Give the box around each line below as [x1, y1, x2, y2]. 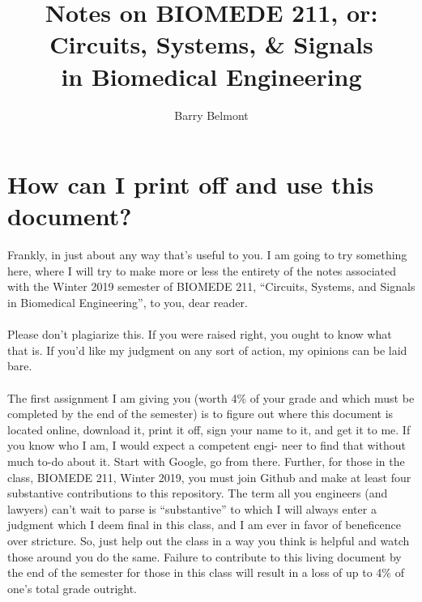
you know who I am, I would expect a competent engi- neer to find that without [7, 437, 406, 454]
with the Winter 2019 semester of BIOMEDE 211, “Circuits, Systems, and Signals [7, 278, 416, 295]
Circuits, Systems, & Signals [49, 28, 373, 61]
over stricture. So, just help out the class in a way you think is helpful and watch [7, 532, 410, 549]
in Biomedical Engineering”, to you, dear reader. [7, 294, 248, 310]
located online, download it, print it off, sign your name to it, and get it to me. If [7, 421, 411, 438]
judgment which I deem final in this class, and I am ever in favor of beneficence [7, 516, 401, 533]
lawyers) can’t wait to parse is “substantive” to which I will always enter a [7, 500, 377, 517]
